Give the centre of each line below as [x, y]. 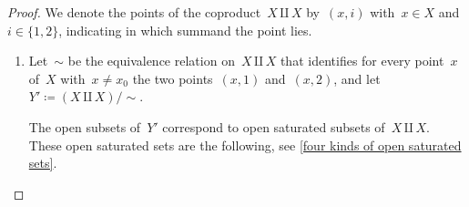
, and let [357, 78]
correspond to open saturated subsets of [274, 126]
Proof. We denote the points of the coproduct [134, 12]
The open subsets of [85, 126]
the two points [173, 78]
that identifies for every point [362, 61]
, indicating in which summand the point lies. [185, 30]
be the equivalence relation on [151, 61]
